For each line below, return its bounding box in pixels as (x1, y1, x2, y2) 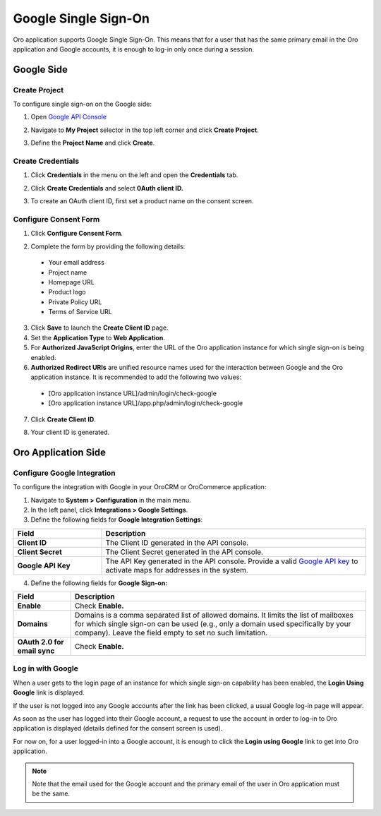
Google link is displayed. (13, 688, 85, 697)
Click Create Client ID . (30, 415, 97, 424)
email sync (17, 646, 55, 656)
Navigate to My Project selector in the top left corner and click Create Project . (30, 126, 259, 134)
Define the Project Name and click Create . (30, 138, 155, 148)
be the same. (32, 789, 71, 798)
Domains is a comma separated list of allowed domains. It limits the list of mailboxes (74, 611, 354, 620)
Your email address (48, 258, 105, 267)
